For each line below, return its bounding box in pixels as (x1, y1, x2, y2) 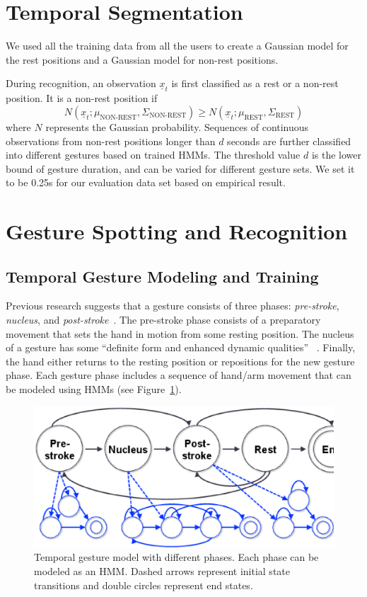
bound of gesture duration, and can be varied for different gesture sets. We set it (6, 161, 355, 176)
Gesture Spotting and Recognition (6, 217, 348, 246)
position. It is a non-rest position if (6, 91, 158, 106)
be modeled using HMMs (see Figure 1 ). (6, 382, 182, 397)
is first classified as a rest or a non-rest (171, 76, 339, 91)
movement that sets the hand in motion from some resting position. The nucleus (6, 326, 354, 341)
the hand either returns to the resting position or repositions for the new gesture (6, 353, 355, 368)
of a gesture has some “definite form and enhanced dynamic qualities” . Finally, (6, 340, 356, 355)
